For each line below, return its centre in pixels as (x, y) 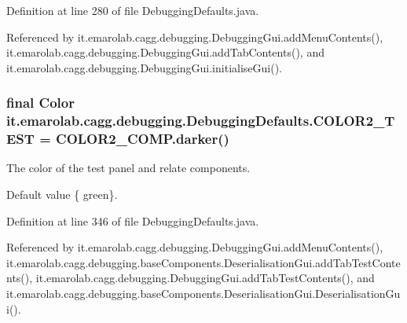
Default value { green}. (62, 195)
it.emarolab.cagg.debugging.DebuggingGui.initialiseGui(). (144, 67)
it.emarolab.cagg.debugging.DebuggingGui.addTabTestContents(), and (205, 278)
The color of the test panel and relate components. (128, 168)
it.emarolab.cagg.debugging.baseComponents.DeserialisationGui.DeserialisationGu (203, 293)
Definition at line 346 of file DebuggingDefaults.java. (133, 220)
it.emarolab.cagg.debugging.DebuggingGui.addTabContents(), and (165, 52)
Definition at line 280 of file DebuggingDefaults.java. (133, 10)
